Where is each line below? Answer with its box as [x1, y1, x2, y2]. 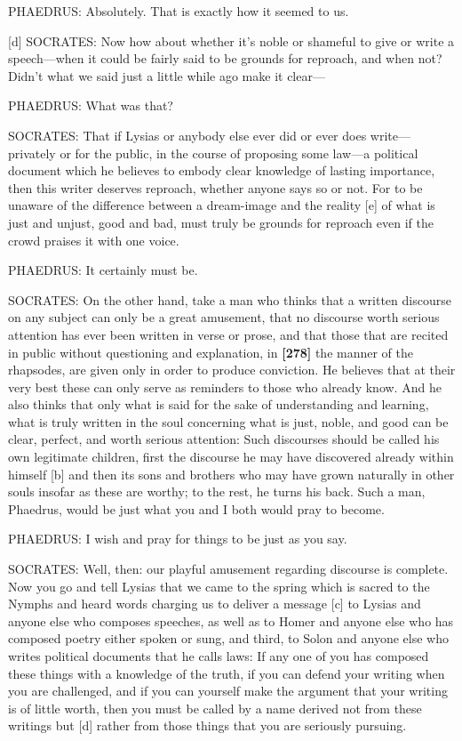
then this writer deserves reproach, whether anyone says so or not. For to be [8, 178, 423, 197]
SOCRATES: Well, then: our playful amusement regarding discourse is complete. [8, 560, 449, 578]
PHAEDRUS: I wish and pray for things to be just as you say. [8, 529, 347, 548]
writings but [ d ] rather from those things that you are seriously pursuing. [8, 716, 407, 735]
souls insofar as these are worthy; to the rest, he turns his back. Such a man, [8, 482, 426, 501]
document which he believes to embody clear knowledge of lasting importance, [8, 161, 435, 180]
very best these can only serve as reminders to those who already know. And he [8, 377, 442, 396]
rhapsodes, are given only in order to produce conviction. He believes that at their [8, 360, 456, 379]
